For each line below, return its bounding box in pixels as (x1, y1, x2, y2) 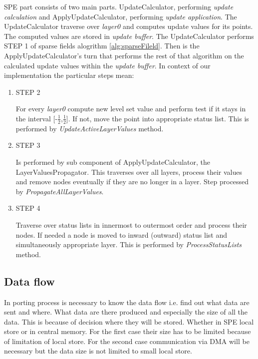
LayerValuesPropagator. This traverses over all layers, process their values (15, 166, 243, 177)
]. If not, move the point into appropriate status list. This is (66, 113, 249, 123)
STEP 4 (15, 203, 40, 213)
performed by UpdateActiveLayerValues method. (15, 123, 164, 133)
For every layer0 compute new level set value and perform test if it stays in (15, 103, 246, 114)
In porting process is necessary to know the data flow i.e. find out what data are (4, 297, 250, 307)
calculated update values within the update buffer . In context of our (4, 60, 211, 70)
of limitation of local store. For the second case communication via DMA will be (4, 336, 250, 346)
